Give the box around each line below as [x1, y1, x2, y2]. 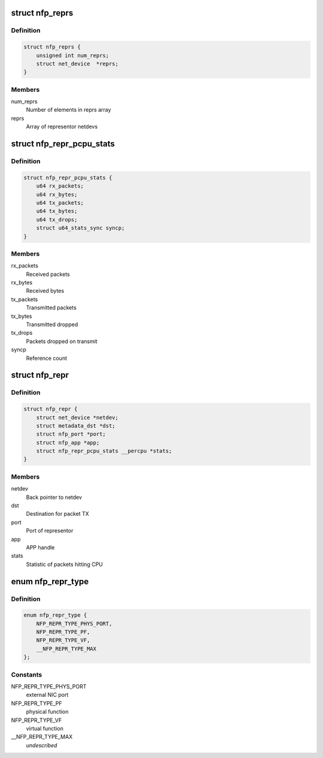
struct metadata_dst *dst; [36, 422, 116, 429]
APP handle [26, 543, 55, 551]
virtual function [26, 724, 64, 732]
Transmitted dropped [26, 321, 78, 328]
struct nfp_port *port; [36, 431, 106, 438]
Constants [11, 670, 42, 679]
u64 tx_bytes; [36, 207, 78, 215]
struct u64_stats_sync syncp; [36, 225, 125, 231]
